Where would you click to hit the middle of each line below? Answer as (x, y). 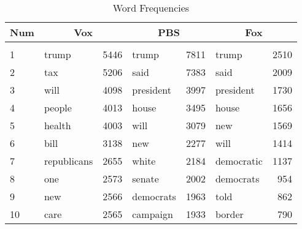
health (57, 125)
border (229, 214)
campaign (153, 214)
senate (145, 178)
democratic (239, 161)
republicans (68, 161)
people (58, 107)
